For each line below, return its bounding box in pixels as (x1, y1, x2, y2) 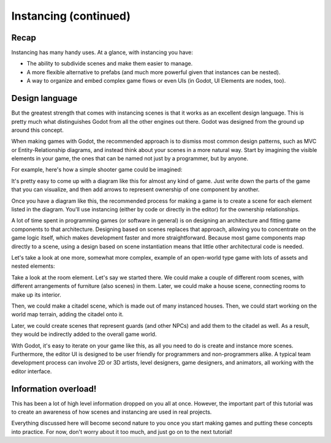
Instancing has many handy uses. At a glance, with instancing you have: (11, 49, 193, 56)
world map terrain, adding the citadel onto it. (11, 311, 124, 318)
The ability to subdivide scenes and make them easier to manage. (26, 60, 193, 67)
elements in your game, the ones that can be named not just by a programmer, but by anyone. (11, 155, 248, 162)
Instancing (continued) (11, 9, 131, 23)
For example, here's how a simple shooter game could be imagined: (11, 166, 183, 173)
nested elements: (11, 262, 55, 270)
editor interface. (11, 368, 52, 375)
